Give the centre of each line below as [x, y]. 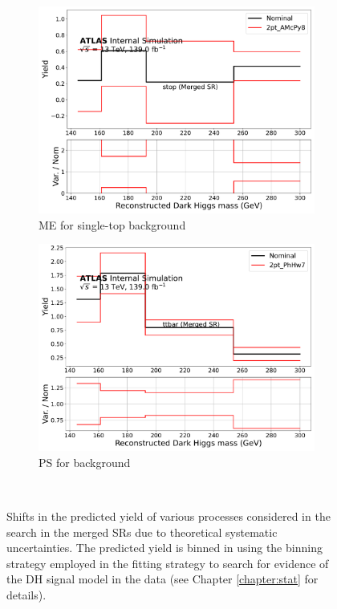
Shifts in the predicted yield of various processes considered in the [168, 516]
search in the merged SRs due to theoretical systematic [142, 532]
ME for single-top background [112, 224]
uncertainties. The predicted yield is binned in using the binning [164, 548]
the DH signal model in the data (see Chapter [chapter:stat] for [162, 579]
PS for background [85, 462]
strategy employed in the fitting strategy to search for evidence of [168, 563]
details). [26, 594]
